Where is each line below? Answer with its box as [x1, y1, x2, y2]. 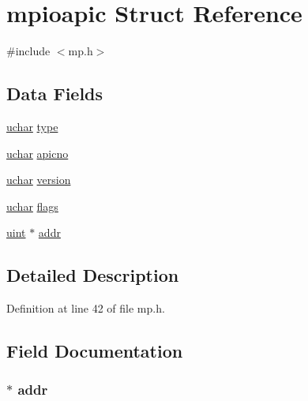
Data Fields [6, 81, 103, 106]
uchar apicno [6, 144, 69, 161]
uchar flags [6, 197, 58, 214]
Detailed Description [6, 263, 179, 287]
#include [6, 43, 51, 59]
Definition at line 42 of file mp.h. [6, 300, 165, 317]
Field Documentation [6, 339, 183, 363]
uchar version [6, 171, 71, 188]
